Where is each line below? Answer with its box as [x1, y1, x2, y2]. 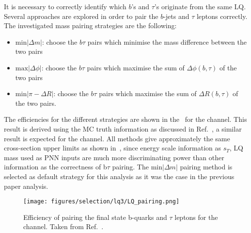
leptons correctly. [196, 11, 248, 21]
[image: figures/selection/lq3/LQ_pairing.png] [23, 198, 180, 205]
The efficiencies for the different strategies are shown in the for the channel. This [4, 114, 247, 124]
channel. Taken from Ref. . [23, 221, 104, 232]
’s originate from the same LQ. [154, 1, 246, 11]
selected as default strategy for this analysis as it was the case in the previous [4, 171, 235, 181]
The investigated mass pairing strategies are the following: [4, 20, 177, 31]
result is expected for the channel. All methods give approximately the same [4, 133, 230, 143]
